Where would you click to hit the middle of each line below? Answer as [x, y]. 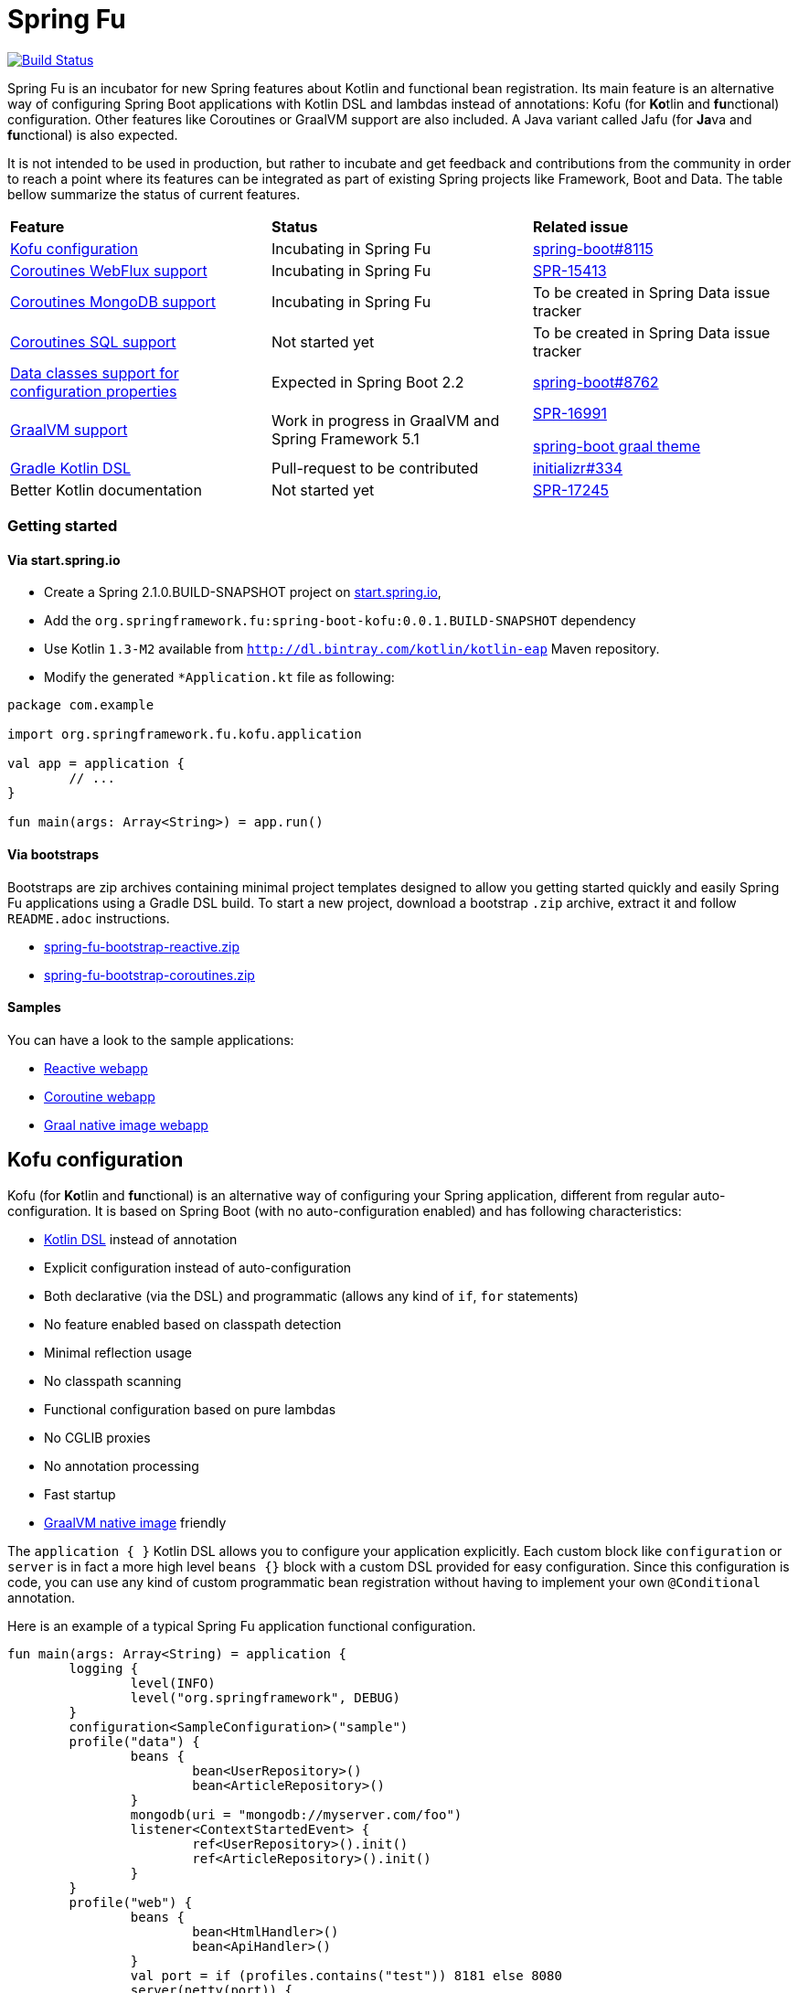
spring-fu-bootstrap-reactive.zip [142, 946]
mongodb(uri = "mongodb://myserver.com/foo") [296, 1814]
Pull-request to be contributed [375, 468]
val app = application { [96, 764]
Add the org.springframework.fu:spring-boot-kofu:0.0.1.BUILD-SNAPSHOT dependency [340, 621]
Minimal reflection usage [118, 1352]
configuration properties [94, 391]
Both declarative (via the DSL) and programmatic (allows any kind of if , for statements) [311, 1295]
